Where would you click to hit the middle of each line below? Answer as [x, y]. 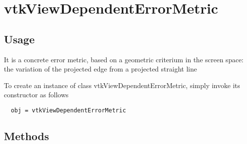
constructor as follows [36, 95]
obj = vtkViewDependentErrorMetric [68, 110]
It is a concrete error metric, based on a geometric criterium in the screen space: [124, 59]
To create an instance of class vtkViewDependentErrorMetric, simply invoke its [122, 85]
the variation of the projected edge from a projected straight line [101, 69]
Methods [27, 136]
